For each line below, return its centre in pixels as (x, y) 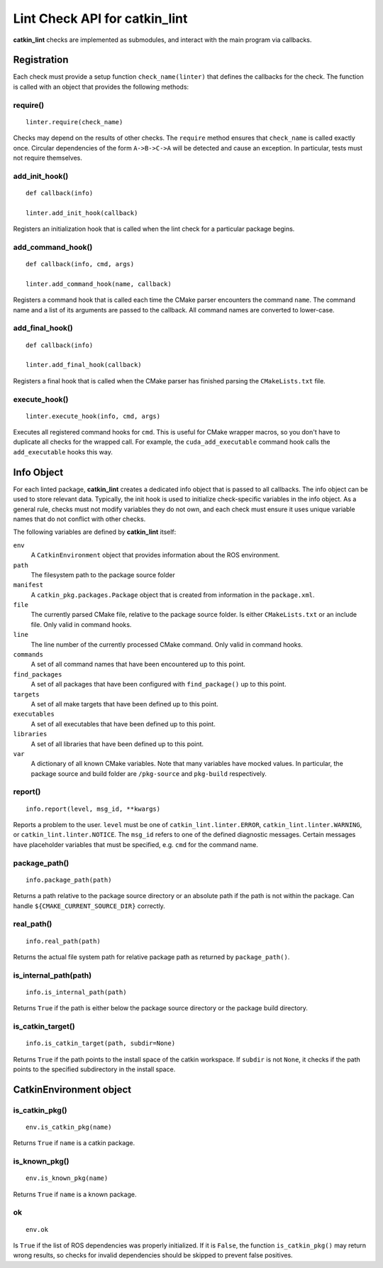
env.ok (37, 1229)
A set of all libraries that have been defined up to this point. (117, 744)
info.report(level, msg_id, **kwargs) (93, 809)
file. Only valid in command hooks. (81, 624)
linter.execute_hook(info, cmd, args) (93, 416)
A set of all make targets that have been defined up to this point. (125, 704)
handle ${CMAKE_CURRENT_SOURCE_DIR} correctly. (89, 906)
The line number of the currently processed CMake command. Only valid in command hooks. (167, 644)
